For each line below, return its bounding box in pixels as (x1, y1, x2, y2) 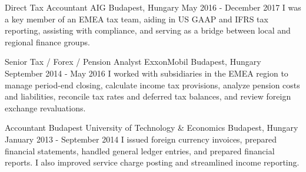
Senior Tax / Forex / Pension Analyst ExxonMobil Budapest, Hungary (5, 55, 261, 68)
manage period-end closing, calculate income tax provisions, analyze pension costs (5, 78, 300, 91)
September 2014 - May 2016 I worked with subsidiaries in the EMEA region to (5, 67, 288, 79)
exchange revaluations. (5, 101, 86, 114)
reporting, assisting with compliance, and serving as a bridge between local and (5, 24, 291, 37)
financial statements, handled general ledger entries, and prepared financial (5, 144, 275, 157)
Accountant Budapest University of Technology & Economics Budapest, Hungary (5, 121, 298, 134)
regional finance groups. (5, 35, 90, 48)
